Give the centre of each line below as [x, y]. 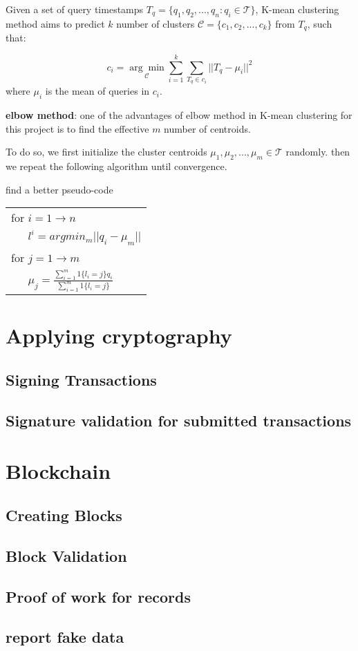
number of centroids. [207, 128]
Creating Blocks [64, 515]
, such [320, 23]
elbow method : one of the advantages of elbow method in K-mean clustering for [179, 115]
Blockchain [58, 471]
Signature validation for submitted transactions [179, 420]
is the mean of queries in [97, 91]
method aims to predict [55, 23]
